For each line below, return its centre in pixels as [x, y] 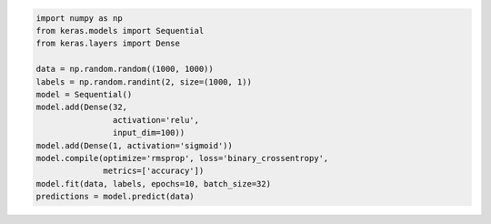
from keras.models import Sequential [120, 31]
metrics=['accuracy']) [154, 171]
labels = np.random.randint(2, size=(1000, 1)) [144, 81]
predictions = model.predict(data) [115, 197]
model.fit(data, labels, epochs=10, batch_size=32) [154, 183]
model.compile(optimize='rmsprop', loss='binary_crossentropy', [182, 158]
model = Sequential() [84, 94]
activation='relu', [156, 120]
